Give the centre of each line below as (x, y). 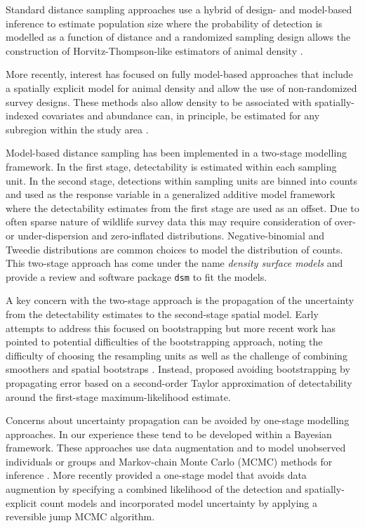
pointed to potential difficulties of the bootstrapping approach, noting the (164, 342)
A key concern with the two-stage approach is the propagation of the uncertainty (180, 300)
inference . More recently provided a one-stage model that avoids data (156, 475)
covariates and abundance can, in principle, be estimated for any (181, 115)
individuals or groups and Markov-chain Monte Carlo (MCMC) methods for (169, 461)
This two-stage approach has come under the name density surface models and (174, 263)
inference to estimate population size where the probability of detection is (164, 23)
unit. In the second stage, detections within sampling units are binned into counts (182, 180)
